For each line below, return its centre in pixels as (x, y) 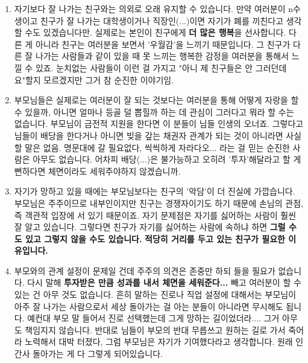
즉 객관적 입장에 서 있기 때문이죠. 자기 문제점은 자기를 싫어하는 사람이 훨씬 (155, 215)
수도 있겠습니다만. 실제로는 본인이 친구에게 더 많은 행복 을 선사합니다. (156, 32)
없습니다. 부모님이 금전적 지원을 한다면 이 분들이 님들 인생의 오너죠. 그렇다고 (159, 124)
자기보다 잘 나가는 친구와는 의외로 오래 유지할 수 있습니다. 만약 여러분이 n (154, 8)
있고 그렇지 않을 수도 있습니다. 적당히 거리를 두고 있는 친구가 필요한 (155, 238)
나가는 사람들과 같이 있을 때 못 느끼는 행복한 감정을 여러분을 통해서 (162, 56)
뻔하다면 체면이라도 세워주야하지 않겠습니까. (97, 171)
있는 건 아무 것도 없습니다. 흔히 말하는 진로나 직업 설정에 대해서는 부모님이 (155, 294)
